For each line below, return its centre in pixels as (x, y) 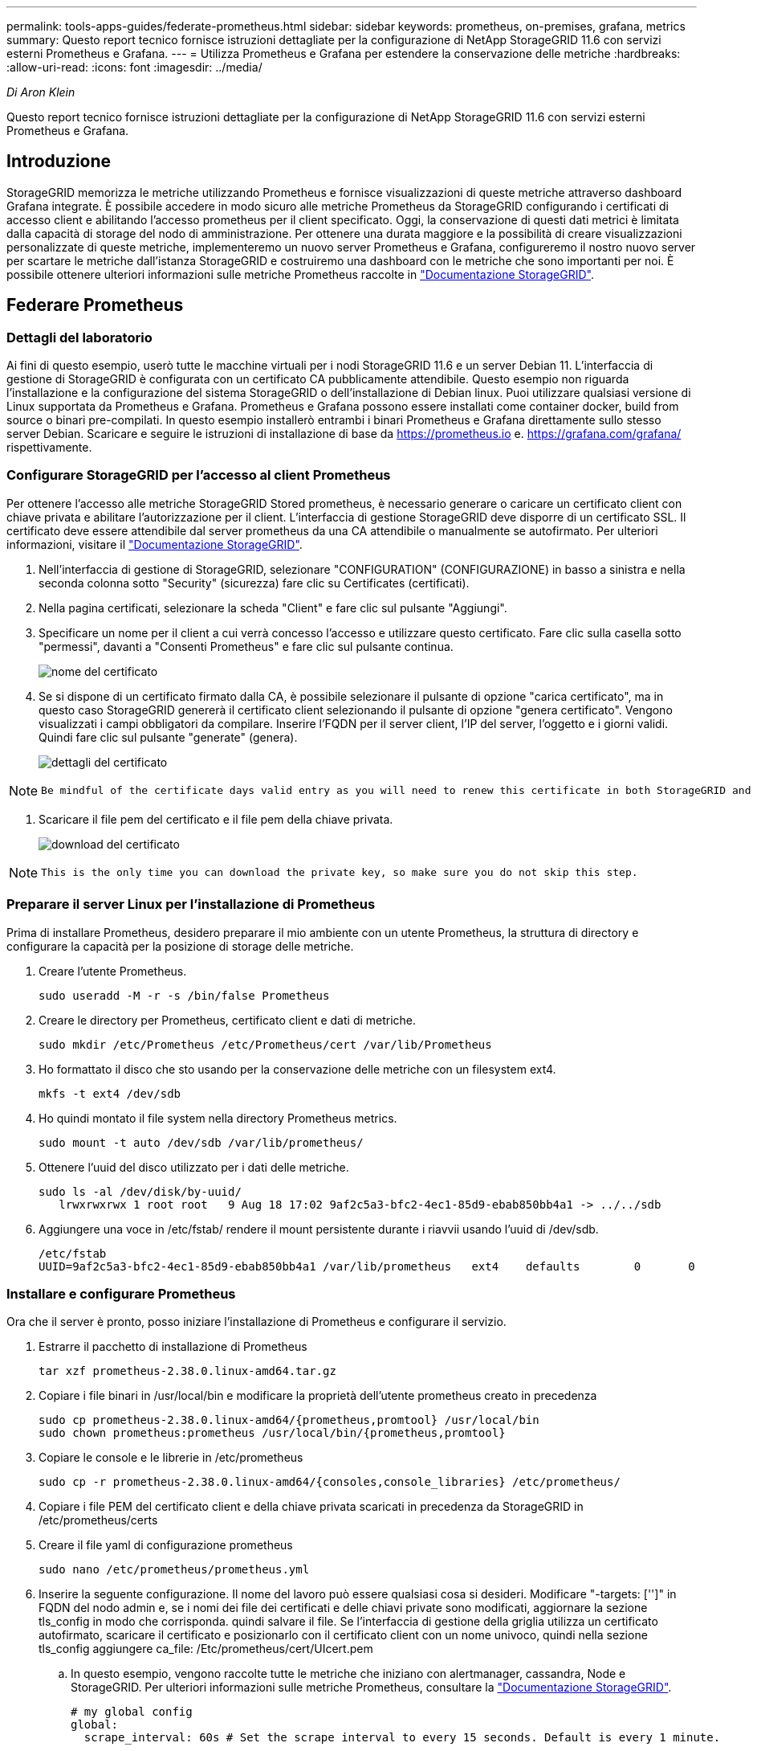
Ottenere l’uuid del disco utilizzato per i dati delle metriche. (194, 1167)
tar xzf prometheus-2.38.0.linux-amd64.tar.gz (187, 1371)
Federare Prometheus (95, 305)
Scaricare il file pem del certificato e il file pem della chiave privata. (216, 819)
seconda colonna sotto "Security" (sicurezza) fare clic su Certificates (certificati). (254, 583)
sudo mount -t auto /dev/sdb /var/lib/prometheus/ (201, 1142)
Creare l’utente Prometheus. (113, 971)
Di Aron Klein (41, 92)
